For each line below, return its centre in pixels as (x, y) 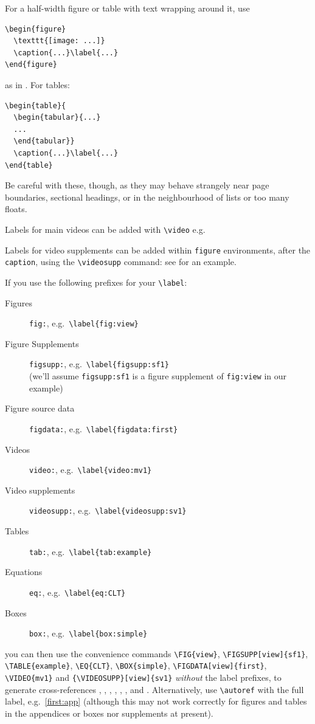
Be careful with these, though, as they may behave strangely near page (137, 185)
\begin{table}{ (36, 105)
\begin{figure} (36, 29)
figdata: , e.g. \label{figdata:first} (104, 428)
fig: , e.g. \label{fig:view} (84, 323)
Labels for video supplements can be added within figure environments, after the (158, 250)
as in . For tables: (37, 84)
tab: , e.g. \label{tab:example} (91, 551)
